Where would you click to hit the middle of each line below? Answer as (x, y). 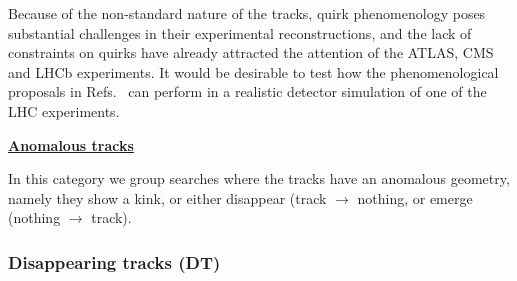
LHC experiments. (64, 110)
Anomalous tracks (71, 144)
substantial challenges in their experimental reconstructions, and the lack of (240, 32)
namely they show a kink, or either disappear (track (167, 197)
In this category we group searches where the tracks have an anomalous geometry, (259, 178)
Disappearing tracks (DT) (114, 261)
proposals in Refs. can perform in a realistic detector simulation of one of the (247, 91)
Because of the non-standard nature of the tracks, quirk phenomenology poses (247, 13)
